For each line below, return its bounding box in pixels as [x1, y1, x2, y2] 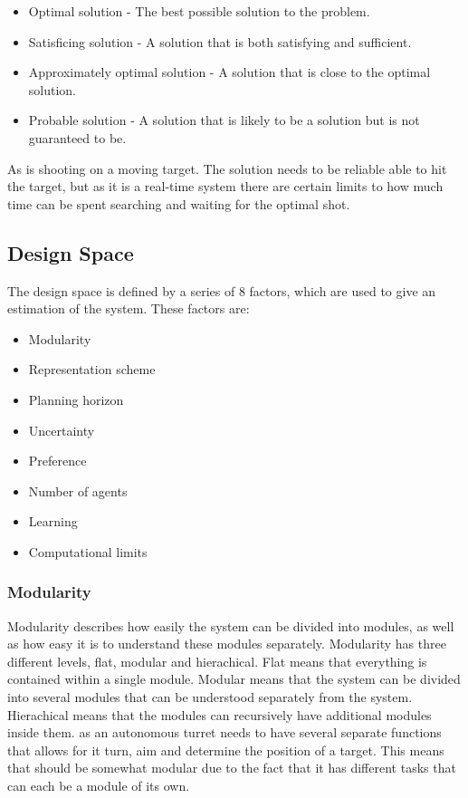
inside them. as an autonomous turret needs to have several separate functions [7, 723, 442, 742]
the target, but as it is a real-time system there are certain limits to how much [7, 177, 444, 196]
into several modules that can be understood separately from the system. [7, 687, 413, 707]
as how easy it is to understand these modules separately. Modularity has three [7, 634, 446, 653]
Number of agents [28, 481, 128, 500]
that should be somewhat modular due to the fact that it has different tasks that [7, 758, 456, 777]
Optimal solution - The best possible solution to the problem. [28, 2, 370, 20]
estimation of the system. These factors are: [7, 299, 250, 318]
